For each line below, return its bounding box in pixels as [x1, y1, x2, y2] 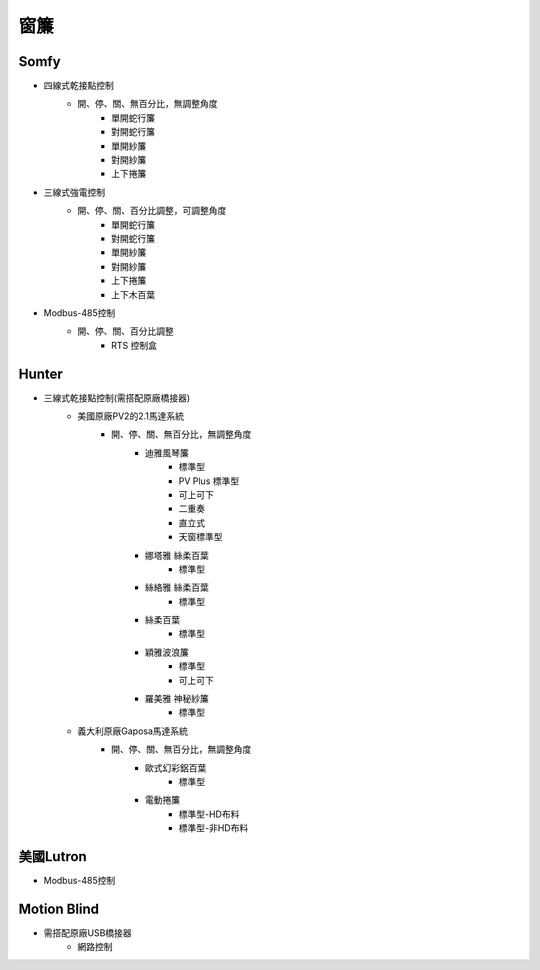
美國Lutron [18, 848, 87, 865]
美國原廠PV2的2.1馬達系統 [77, 410, 185, 422]
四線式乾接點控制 [43, 80, 114, 92]
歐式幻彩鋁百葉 [145, 761, 207, 774]
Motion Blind [18, 900, 100, 917]
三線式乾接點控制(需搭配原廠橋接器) [43, 391, 191, 404]
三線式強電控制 [43, 186, 105, 198]
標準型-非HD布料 [178, 822, 249, 834]
